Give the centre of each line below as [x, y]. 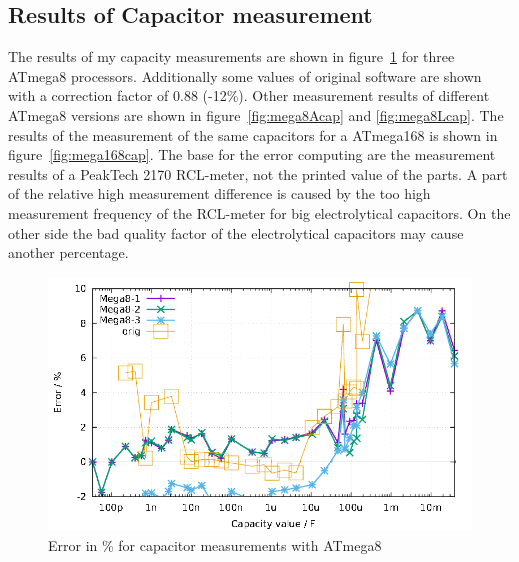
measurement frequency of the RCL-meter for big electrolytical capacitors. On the [259, 212]
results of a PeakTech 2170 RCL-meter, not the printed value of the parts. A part [258, 173]
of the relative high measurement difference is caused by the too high [219, 193]
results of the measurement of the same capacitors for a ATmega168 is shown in [253, 134]
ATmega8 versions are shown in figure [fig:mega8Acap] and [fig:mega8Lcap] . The [256, 114]
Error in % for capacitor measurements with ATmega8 [215, 544]
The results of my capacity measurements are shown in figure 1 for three [231, 56]
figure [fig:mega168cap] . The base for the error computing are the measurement [252, 154]
